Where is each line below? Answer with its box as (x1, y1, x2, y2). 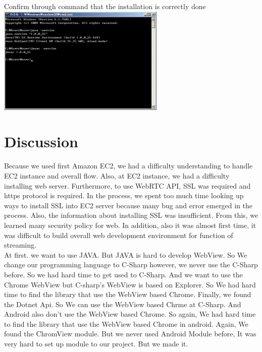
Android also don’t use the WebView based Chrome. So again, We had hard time (4, 309, 256, 319)
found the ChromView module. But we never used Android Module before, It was (4, 328, 256, 339)
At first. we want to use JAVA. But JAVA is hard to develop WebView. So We (4, 249, 247, 260)
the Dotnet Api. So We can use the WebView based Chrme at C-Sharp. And (4, 299, 241, 309)
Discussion (4, 131, 78, 152)
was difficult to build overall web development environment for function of (4, 229, 233, 240)
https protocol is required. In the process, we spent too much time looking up (4, 190, 244, 201)
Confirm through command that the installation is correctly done (4, 1, 206, 11)
